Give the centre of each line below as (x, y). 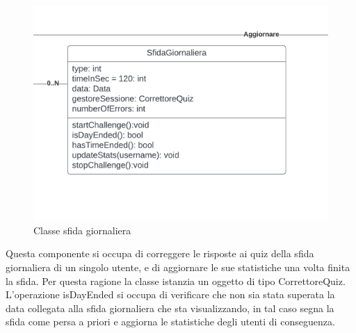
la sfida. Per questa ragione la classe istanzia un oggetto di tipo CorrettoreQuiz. (176, 281)
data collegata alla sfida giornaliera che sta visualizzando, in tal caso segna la (170, 308)
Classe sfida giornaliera (82, 230)
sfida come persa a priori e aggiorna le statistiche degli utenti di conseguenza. (170, 322)
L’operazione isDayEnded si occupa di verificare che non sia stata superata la (170, 294)
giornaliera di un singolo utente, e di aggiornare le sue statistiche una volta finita (178, 267)
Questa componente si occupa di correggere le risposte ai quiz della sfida (160, 253)
